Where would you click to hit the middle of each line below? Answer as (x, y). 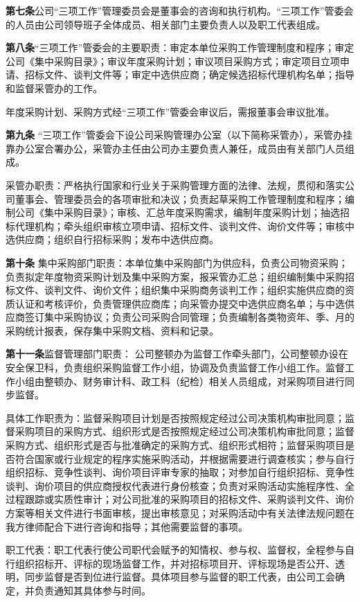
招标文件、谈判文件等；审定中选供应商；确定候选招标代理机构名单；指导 (189, 74)
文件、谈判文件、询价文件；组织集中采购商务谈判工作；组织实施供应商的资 (184, 290)
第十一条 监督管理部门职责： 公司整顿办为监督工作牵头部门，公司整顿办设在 (177, 354)
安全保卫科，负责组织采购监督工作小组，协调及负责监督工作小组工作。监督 (175, 368)
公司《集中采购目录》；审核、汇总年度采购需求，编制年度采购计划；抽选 (177, 212)
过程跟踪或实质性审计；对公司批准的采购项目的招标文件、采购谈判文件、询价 (180, 499)
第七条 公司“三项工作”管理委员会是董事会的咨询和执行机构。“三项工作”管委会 (180, 10)
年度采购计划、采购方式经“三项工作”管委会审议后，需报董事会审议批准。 (170, 111)
